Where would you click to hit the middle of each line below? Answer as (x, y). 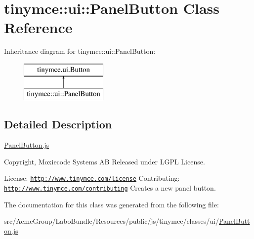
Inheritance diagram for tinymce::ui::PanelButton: (80, 51)
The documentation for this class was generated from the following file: (111, 204)
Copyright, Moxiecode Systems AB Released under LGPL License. (105, 161)
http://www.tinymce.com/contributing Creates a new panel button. (110, 188)
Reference (38, 27)
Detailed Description (58, 124)
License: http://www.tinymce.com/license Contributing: (92, 178)
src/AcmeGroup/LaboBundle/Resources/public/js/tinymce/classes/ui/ (111, 221)
